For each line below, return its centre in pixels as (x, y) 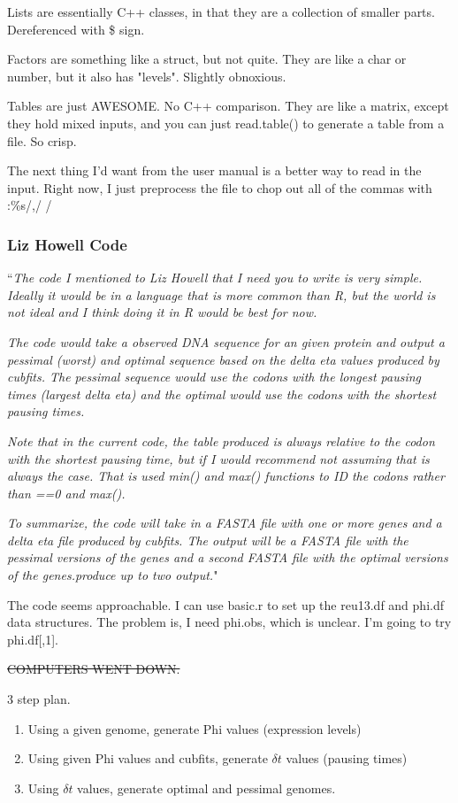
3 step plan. (39, 699)
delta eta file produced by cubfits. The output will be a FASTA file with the (208, 540)
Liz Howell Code (67, 244)
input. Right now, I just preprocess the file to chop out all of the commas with (220, 187)
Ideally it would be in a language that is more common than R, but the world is (221, 294)
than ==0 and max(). (66, 493)
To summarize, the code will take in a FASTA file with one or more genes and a (225, 523)
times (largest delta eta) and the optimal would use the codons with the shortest (222, 394)
